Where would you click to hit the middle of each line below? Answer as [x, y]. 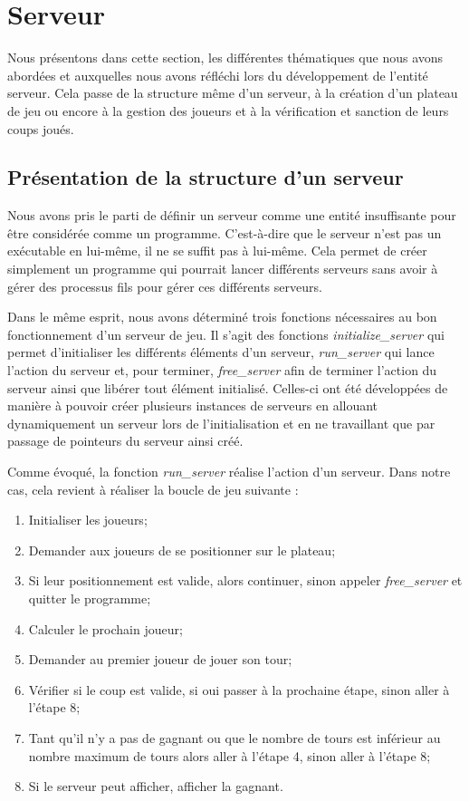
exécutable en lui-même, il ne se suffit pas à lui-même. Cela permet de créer [217, 251]
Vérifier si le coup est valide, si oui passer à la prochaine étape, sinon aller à [239, 689]
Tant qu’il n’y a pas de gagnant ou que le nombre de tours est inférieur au [234, 737]
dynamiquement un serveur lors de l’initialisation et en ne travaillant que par [221, 423]
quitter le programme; [90, 598]
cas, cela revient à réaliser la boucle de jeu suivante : [153, 489]
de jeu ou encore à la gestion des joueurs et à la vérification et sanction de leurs [228, 110]
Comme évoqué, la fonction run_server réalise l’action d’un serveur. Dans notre [229, 472]
